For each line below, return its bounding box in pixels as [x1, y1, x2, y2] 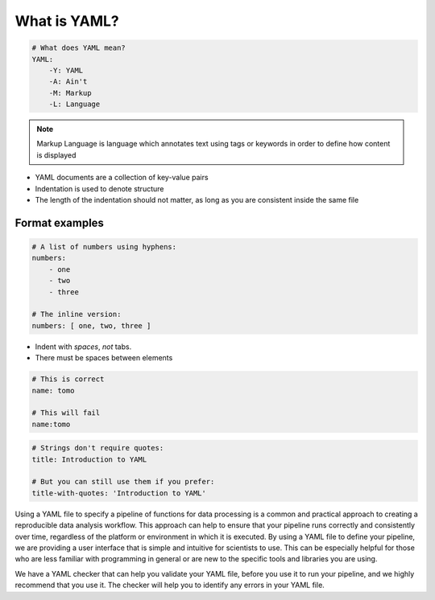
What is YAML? [14, 12, 120, 30]
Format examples [14, 216, 105, 229]
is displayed [36, 150, 77, 160]
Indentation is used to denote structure [35, 183, 164, 193]
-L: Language [48, 100, 101, 109]
